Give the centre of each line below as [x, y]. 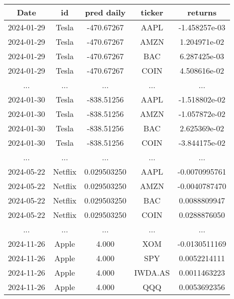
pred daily [105, 12]
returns [202, 12]
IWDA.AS [152, 272]
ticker [152, 12]
